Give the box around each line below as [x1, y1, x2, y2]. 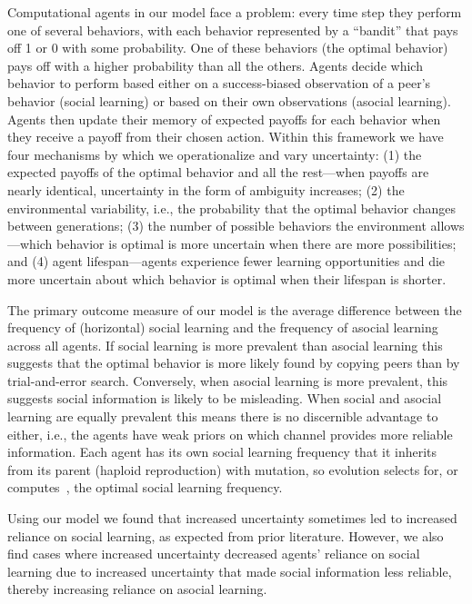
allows [430, 216, 465, 235]
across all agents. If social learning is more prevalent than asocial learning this [7, 335, 443, 354]
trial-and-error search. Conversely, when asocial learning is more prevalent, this [7, 371, 448, 390]
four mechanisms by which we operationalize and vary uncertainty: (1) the [7, 144, 422, 163]
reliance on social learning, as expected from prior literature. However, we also [7, 526, 444, 545]
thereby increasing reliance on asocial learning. [7, 579, 267, 599]
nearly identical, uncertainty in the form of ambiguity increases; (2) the [7, 180, 405, 199]
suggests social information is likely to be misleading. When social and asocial [7, 389, 442, 408]
